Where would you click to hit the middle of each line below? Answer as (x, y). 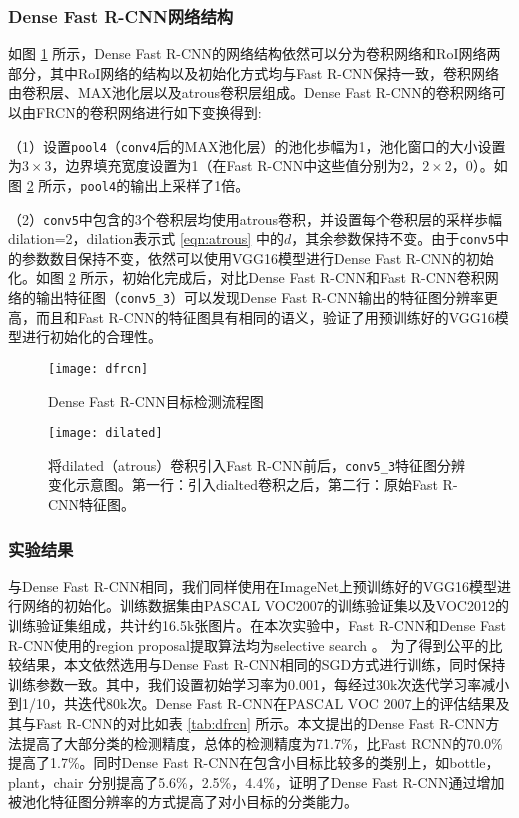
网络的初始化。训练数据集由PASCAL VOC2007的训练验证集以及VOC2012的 (265, 605)
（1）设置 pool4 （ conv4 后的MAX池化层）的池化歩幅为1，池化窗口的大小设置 (257, 145)
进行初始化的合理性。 (91, 336)
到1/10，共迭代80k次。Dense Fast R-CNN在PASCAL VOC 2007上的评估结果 (252, 703)
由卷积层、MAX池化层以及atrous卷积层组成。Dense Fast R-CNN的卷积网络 (250, 92)
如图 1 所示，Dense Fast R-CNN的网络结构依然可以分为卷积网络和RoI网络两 (254, 53)
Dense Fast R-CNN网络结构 (121, 15)
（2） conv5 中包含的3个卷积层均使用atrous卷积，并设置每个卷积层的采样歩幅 (255, 218)
